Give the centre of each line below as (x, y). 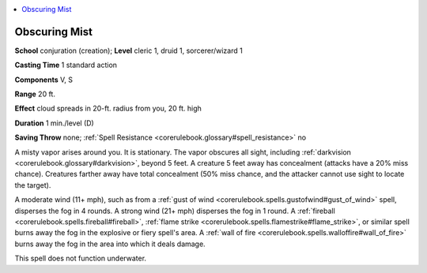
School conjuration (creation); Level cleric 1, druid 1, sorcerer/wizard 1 (128, 50)
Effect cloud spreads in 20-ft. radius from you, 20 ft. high (108, 108)
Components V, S (43, 80)
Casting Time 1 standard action (66, 65)
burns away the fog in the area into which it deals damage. (110, 244)
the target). (33, 185)
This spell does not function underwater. (80, 258)
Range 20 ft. (35, 94)
